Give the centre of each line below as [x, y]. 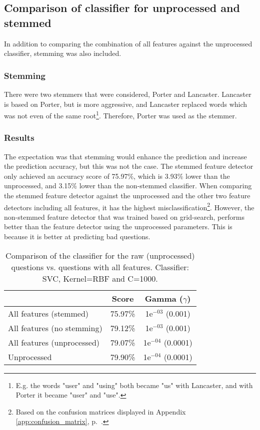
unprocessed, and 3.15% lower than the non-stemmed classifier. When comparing [128, 186]
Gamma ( [164, 298]
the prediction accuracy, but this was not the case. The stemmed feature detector [129, 166]
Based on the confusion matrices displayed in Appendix [101, 411]
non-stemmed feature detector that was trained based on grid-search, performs [124, 216]
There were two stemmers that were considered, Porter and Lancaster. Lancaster [128, 94]
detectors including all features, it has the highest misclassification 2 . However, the [129, 206]
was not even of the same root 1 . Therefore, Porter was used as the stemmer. [120, 115]
